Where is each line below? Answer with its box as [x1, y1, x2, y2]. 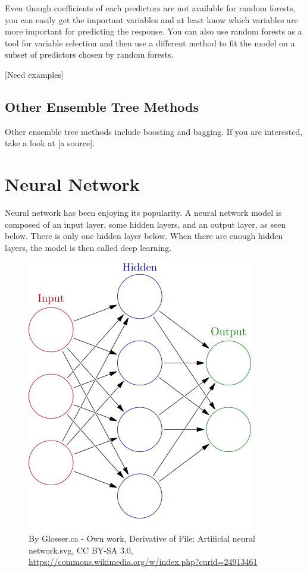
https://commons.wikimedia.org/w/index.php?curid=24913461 [29, 555, 258, 568]
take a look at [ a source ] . [5, 137, 95, 149]
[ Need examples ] [5, 68, 64, 80]
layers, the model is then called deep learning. [5, 241, 172, 253]
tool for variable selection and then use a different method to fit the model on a [5, 36, 295, 49]
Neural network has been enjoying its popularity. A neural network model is [5, 206, 282, 219]
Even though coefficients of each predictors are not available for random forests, [5, 2, 296, 14]
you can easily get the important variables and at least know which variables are [5, 13, 298, 26]
